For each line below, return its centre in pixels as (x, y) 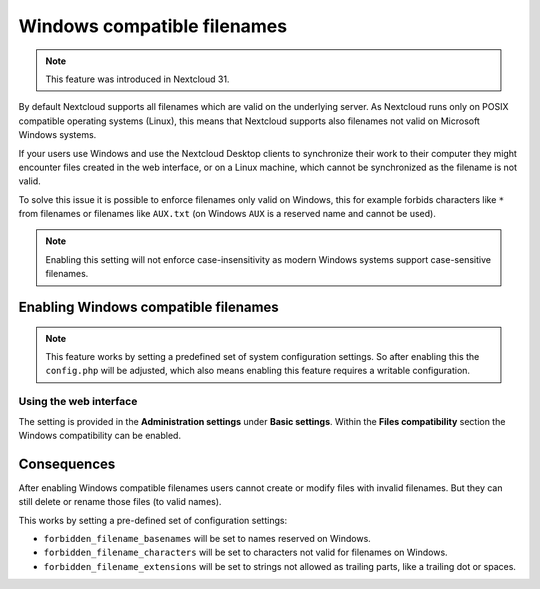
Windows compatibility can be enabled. (100, 435)
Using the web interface (78, 402)
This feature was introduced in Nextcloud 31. (137, 79)
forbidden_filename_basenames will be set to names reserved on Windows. (207, 539)
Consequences (67, 463)
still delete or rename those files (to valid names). (120, 502)
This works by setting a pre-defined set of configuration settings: (153, 520)
